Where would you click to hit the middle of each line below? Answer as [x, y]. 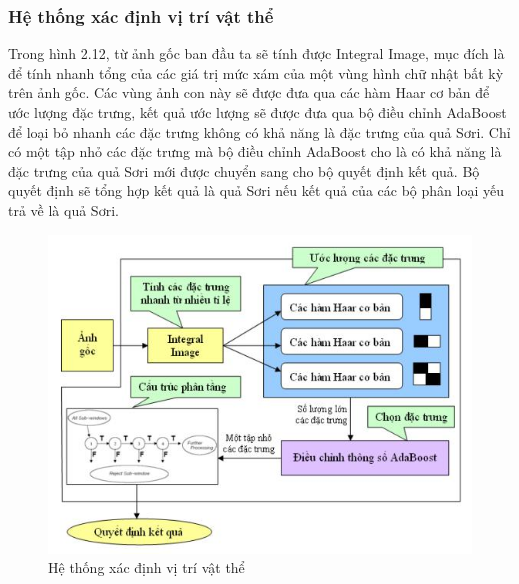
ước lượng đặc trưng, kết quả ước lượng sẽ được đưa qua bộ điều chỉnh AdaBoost [257, 112]
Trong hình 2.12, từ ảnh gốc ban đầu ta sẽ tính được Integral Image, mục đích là [256, 53]
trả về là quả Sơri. [63, 209]
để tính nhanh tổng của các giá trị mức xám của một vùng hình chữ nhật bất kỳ [256, 72]
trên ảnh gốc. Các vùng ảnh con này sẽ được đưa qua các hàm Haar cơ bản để [249, 92]
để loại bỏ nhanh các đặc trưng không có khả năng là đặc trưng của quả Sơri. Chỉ [259, 131]
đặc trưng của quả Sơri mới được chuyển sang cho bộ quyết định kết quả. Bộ [244, 170]
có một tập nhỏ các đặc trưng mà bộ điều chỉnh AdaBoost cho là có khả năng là [255, 151]
